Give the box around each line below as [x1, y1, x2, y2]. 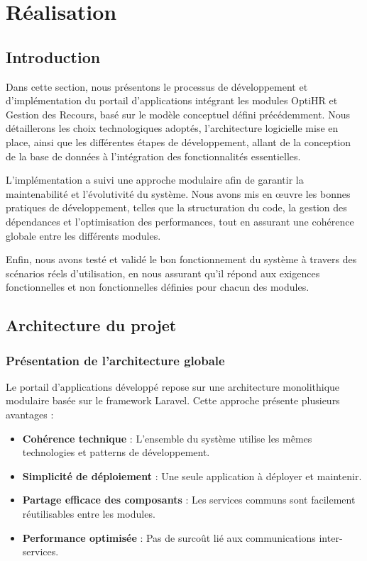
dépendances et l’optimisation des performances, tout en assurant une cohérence [6, 213, 354, 228]
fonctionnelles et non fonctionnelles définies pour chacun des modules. [6, 279, 310, 294]
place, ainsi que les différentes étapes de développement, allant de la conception [6, 134, 351, 149]
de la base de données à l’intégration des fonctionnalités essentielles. [6, 148, 301, 163]
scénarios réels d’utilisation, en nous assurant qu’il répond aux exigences [6, 265, 320, 280]
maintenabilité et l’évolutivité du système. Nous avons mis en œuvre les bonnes [6, 186, 351, 201]
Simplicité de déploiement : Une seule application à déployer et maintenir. [22, 468, 362, 483]
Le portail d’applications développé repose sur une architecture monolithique [6, 379, 340, 394]
